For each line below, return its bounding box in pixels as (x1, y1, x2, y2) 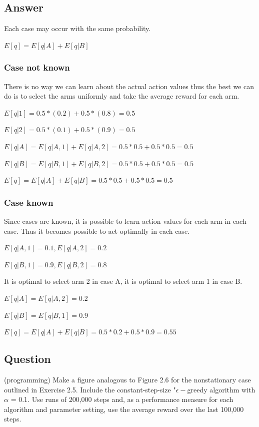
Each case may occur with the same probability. (4, 23, 151, 34)
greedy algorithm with (187, 384, 255, 394)
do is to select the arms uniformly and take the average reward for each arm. (4, 91, 239, 101)
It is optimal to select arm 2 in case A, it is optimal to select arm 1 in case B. (4, 276, 242, 286)
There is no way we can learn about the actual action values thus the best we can (4, 81, 254, 91)
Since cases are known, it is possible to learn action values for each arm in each (4, 215, 246, 226)
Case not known (4, 61, 70, 74)
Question (4, 351, 51, 366)
